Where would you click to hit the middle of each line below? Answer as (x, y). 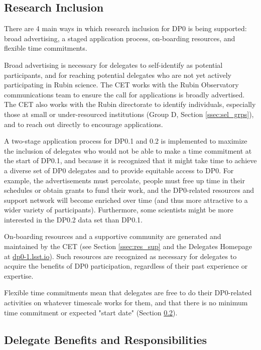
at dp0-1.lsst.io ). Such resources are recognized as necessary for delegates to (120, 256)
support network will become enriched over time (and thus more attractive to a (126, 200)
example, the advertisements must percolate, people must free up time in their (124, 180)
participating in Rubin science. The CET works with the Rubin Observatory (121, 85)
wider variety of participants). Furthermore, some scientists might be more (119, 210)
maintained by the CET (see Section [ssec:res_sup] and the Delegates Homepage (128, 246)
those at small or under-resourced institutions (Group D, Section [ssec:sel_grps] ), (129, 114)
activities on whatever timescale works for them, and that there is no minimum (126, 303)
